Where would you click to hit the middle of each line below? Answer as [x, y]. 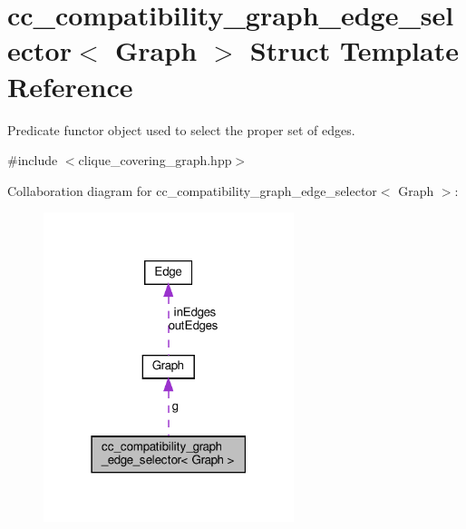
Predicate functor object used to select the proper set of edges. [181, 129]
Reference [70, 86]
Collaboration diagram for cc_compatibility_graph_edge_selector [192, 190]
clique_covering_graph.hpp [155, 160]
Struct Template [354, 50]
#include [33, 160]
